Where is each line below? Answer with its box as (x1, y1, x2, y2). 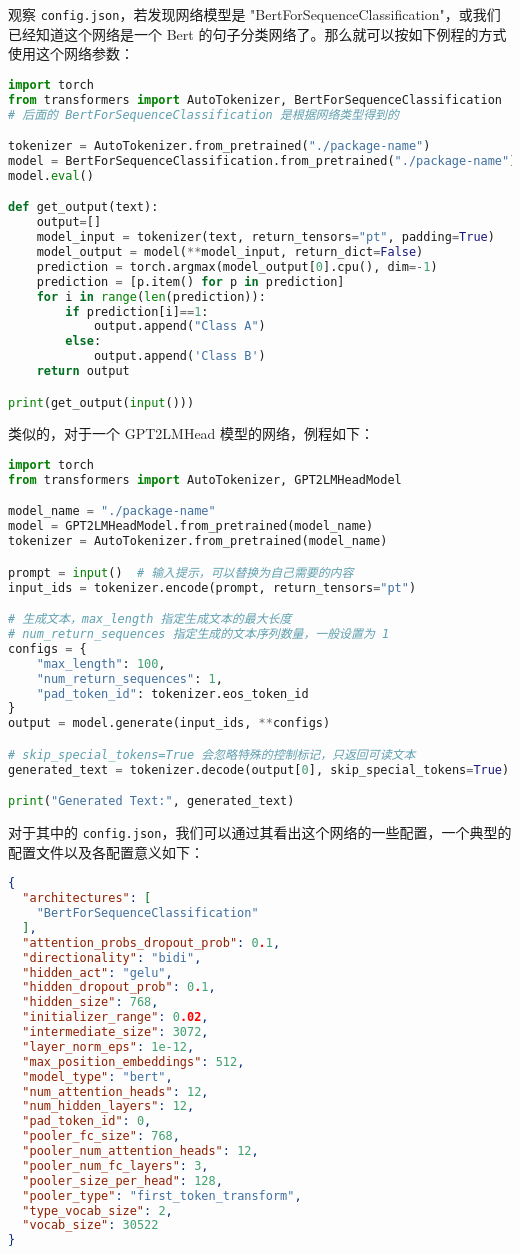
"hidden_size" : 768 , (22, 995, 159, 1010)
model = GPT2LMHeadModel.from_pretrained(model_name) (8, 519, 374, 534)
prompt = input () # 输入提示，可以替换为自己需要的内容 (8, 565, 354, 580)
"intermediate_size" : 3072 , (22, 1025, 209, 1040)
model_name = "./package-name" (8, 504, 216, 519)
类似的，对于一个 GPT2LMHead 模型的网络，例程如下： (8, 423, 375, 444)
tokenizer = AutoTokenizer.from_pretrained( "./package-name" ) (8, 139, 431, 154)
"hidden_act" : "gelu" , (22, 965, 173, 980)
